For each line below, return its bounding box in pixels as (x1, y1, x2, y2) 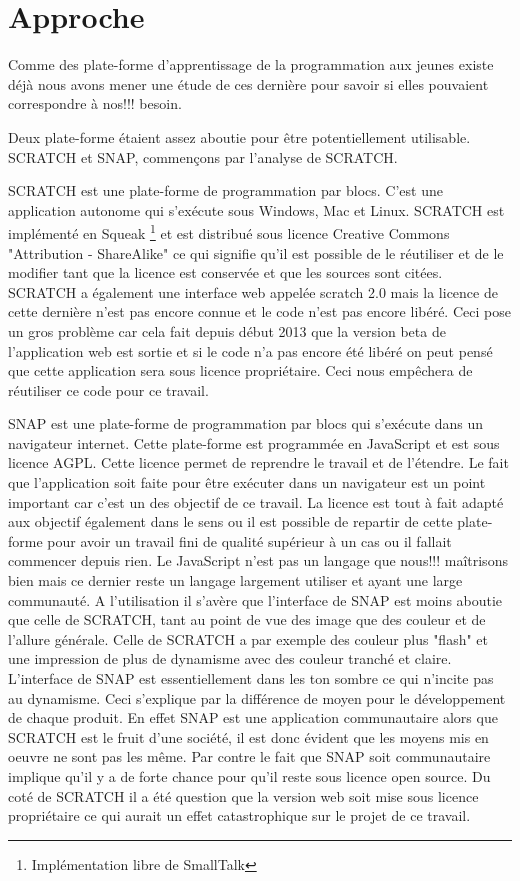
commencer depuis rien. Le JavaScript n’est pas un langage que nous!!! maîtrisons (8, 550, 508, 571)
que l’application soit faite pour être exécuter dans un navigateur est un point (8, 472, 486, 493)
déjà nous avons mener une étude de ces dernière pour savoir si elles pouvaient (8, 73, 489, 94)
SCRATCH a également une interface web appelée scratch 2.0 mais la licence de (8, 281, 498, 302)
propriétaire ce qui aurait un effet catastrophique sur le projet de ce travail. (8, 805, 471, 826)
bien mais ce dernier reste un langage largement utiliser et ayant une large (8, 570, 463, 591)
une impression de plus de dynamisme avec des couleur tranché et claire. (8, 648, 452, 669)
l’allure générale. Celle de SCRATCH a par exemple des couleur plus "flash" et (8, 628, 489, 649)
